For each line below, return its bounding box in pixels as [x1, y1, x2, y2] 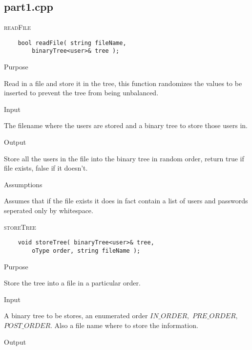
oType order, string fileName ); [32, 247, 141, 254]
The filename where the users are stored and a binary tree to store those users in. [4, 120, 248, 131]
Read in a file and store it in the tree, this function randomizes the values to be [4, 78, 242, 88]
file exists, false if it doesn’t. [4, 163, 88, 173]
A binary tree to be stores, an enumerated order [4, 310, 148, 321]
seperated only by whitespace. [4, 205, 93, 216]
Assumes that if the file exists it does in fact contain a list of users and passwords [4, 196, 248, 206]
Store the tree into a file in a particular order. [4, 278, 141, 288]
